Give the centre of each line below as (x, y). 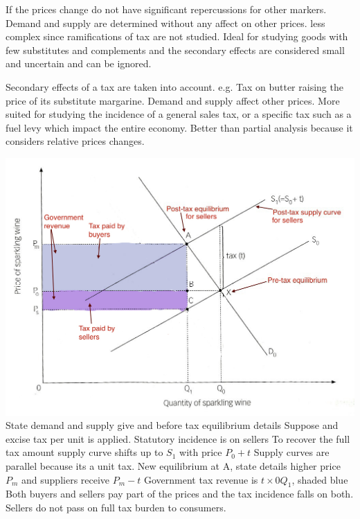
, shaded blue (320, 479)
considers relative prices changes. (75, 141)
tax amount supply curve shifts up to (84, 452)
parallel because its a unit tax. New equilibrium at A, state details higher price (173, 465)
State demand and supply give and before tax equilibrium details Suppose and (172, 425)
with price (201, 452)
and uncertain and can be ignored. (79, 63)
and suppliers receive (66, 479)
